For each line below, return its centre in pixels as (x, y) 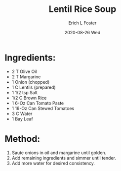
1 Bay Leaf (22, 119)
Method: (22, 139)
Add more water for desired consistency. (53, 163)
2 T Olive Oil (24, 71)
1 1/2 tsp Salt (25, 92)
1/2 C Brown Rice (29, 98)
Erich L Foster (82, 23)
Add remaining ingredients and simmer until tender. (64, 158)
